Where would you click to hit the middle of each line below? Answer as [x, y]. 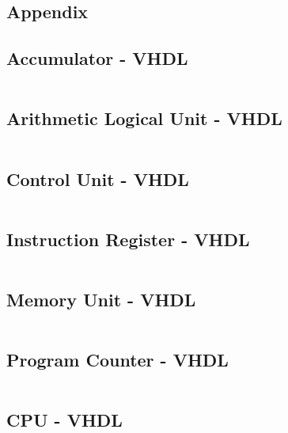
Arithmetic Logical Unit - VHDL [144, 118]
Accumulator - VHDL [97, 58]
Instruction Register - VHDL [128, 239]
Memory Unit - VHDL [101, 299]
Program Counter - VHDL [117, 360]
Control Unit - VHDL [98, 179]
